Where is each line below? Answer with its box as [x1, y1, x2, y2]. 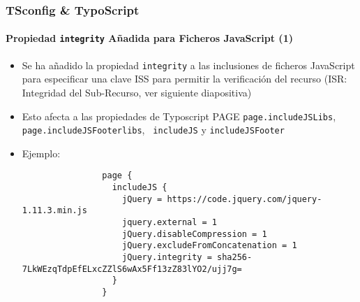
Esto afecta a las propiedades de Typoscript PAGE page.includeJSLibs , [22, 108, 336, 123]
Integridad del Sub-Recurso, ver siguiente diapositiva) [22, 85, 252, 99]
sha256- [217, 252, 253, 263]
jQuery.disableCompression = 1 [121, 229, 267, 239]
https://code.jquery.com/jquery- [167, 194, 322, 204]
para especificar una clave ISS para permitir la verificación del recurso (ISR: [22, 71, 347, 86]
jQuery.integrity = [121, 252, 212, 263]
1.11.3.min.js [22, 206, 87, 216]
